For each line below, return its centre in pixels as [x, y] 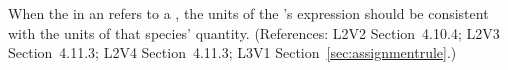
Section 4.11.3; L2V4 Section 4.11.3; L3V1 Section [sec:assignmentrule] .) [232, 52]
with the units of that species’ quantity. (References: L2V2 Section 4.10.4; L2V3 [254, 32]
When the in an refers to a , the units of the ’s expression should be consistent [248, 13]
